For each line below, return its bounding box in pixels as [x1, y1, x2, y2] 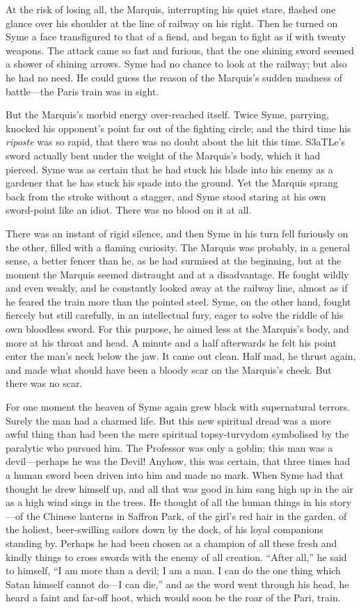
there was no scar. [6, 376, 83, 390]
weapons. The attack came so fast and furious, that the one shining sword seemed [6, 42, 355, 57]
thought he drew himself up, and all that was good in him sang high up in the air [6, 481, 354, 496]
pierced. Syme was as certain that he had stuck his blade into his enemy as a [6, 161, 333, 176]
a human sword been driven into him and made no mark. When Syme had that [6, 468, 344, 482]
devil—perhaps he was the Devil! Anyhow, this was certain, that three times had [6, 454, 351, 468]
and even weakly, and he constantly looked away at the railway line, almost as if [6, 280, 348, 295]
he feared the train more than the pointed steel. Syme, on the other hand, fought [6, 294, 351, 308]
